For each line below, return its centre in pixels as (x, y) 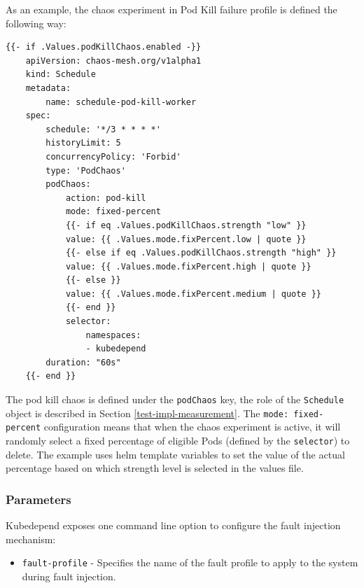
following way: (36, 23)
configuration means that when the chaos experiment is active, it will (192, 427)
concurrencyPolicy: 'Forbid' (113, 156)
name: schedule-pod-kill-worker (121, 102)
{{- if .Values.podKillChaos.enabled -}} (104, 47)
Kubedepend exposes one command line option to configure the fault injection (173, 525)
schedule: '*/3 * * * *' (103, 129)
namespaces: (113, 335)
